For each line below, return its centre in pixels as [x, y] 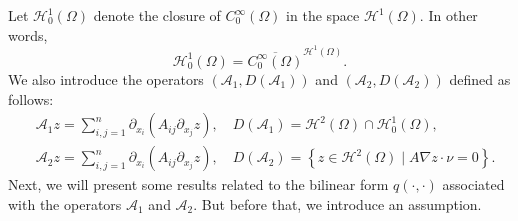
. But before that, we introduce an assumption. [337, 203]
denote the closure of [157, 15]
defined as [480, 78]
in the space [323, 15]
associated [473, 184]
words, [28, 34]
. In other [448, 15]
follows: [31, 98]
